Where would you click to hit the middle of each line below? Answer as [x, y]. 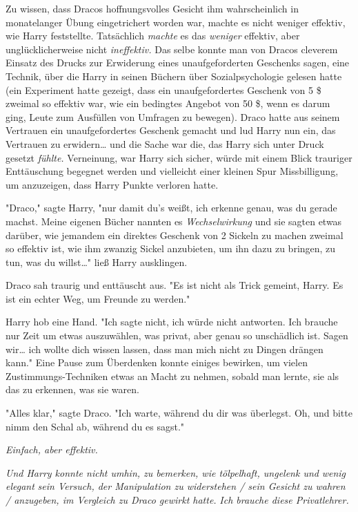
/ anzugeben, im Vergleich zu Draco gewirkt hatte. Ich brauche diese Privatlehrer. [177, 500]
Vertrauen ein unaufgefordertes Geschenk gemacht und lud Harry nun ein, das [171, 130]
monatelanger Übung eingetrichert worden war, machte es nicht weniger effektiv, [176, 22]
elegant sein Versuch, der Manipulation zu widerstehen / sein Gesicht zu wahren [176, 486]
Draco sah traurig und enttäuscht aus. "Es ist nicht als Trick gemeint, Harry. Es [175, 285]
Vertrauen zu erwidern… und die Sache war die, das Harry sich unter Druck [165, 143]
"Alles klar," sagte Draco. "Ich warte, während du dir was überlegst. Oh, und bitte [179, 413]
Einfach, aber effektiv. [52, 449]
